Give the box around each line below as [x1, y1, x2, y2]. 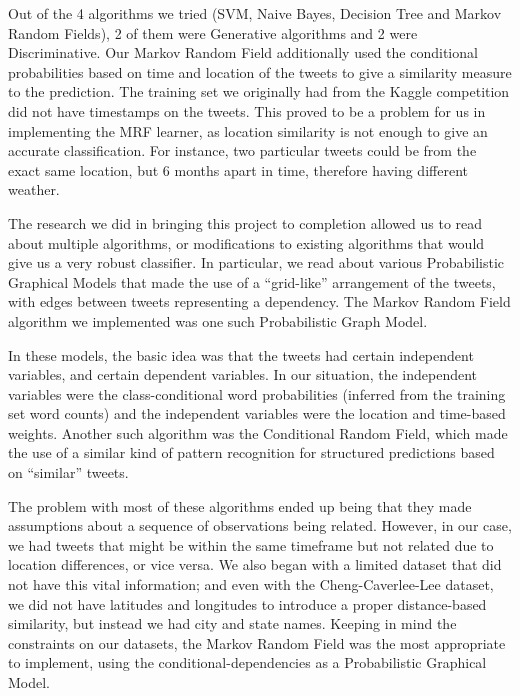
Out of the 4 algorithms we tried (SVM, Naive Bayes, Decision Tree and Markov [8, 3, 502, 23]
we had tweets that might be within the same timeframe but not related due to [8, 534, 494, 555]
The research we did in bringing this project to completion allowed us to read [8, 212, 483, 233]
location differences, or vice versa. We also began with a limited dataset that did [8, 554, 502, 575]
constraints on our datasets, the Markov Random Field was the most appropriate [8, 632, 506, 653]
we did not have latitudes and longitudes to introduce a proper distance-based [8, 593, 487, 614]
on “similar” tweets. [8, 462, 129, 483]
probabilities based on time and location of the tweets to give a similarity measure [8, 61, 512, 82]
